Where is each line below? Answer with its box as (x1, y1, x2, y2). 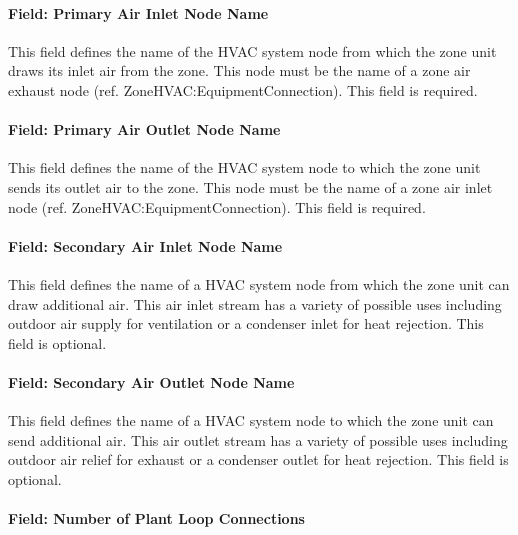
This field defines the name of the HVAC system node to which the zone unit (8, 157, 481, 178)
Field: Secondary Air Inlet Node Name (8, 235, 283, 256)
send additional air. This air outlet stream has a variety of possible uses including (8, 429, 508, 450)
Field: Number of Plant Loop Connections (8, 508, 305, 529)
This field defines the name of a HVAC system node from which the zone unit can (8, 273, 510, 294)
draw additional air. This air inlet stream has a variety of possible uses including (8, 293, 502, 314)
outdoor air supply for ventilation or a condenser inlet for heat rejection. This (8, 313, 484, 334)
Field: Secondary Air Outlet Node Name (8, 371, 295, 392)
